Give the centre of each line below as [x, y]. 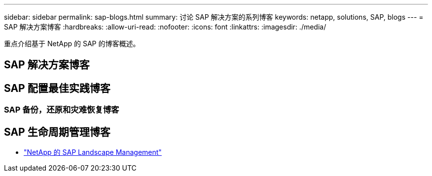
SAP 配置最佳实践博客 [57, 88]
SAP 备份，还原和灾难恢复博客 [62, 110]
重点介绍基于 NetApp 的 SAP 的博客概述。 [72, 44]
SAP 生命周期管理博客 [57, 132]
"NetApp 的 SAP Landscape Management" [93, 152]
